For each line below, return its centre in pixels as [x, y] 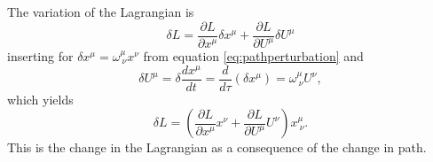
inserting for [40, 56]
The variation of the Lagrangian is [101, 12]
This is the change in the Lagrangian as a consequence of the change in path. [217, 147]
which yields [40, 99]
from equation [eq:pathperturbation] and [253, 56]
